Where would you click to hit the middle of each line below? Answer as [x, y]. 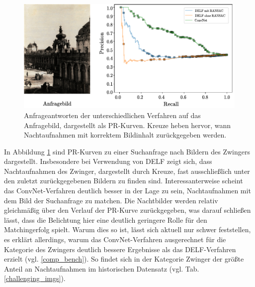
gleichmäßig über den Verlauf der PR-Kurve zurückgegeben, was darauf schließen [127, 210]
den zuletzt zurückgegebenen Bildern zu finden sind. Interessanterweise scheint [124, 181]
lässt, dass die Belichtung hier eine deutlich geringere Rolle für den [106, 219]
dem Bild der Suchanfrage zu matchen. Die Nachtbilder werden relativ [111, 200]
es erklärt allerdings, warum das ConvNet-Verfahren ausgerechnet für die [115, 239]
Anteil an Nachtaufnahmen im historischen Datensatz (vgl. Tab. [102, 268]
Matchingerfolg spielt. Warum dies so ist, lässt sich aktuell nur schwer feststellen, [127, 229]
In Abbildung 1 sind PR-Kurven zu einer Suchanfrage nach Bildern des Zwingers [127, 151]
